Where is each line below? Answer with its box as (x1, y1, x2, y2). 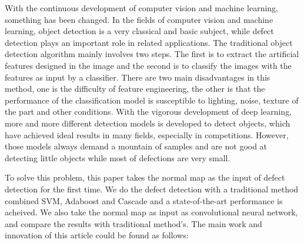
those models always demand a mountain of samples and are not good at (5, 140, 268, 152)
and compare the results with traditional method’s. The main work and (5, 217, 262, 229)
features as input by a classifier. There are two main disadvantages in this (5, 71, 270, 83)
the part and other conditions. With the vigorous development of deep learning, (5, 105, 292, 118)
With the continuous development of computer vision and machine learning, (5, 2, 278, 14)
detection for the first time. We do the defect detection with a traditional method (5, 182, 299, 195)
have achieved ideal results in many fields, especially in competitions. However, (5, 128, 289, 141)
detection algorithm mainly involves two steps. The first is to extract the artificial (5, 48, 299, 60)
